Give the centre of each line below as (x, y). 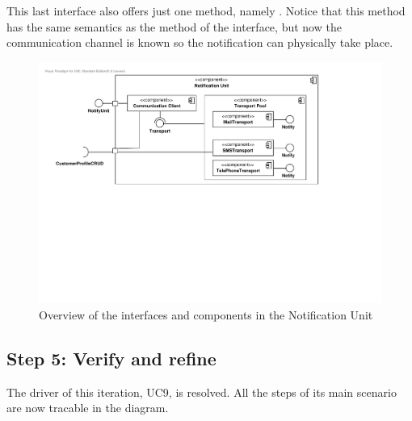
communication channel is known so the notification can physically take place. (200, 42)
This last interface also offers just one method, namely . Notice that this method (206, 10)
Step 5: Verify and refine (111, 358)
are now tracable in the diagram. (88, 408)
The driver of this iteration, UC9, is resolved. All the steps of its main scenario (202, 392)
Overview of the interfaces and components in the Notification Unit (206, 315)
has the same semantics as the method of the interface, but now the (174, 26)
